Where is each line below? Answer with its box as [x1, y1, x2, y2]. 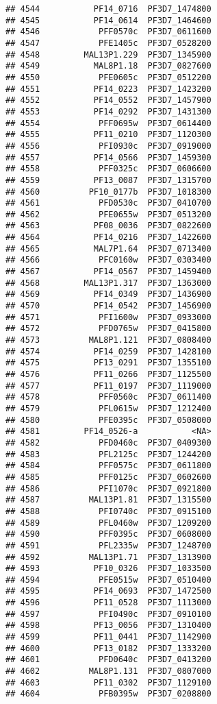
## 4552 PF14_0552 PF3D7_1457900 [5, 95, 212, 106]
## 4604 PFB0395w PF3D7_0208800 [5, 689, 212, 699]
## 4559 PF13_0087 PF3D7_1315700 [5, 175, 212, 185]
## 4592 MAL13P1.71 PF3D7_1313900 [5, 552, 212, 562]
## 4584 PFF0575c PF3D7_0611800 [5, 461, 212, 471]
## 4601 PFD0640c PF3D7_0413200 [5, 655, 212, 665]
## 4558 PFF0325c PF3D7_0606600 [5, 164, 212, 174]
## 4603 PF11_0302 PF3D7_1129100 [5, 677, 212, 688]
